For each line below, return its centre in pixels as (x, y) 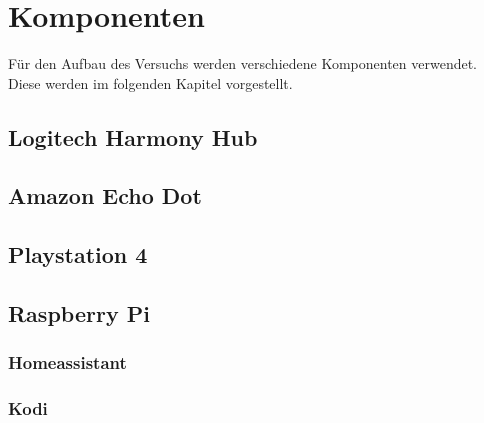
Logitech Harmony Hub (133, 136)
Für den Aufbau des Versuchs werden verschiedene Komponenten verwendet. (242, 63)
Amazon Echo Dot (105, 195)
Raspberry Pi (79, 313)
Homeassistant (67, 362)
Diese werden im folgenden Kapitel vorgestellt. (150, 82)
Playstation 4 (78, 254)
